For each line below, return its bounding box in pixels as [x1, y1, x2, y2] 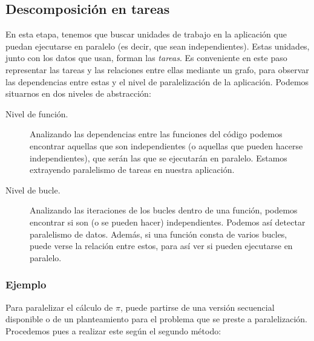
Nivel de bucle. [5, 183, 61, 196]
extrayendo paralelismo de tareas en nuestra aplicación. [30, 163, 235, 176]
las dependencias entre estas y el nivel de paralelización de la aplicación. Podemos [5, 75, 309, 88]
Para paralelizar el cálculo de [5, 300, 113, 313]
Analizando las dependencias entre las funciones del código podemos [30, 128, 283, 140]
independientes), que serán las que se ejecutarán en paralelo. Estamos [30, 151, 287, 164]
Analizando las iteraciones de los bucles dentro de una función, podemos [30, 204, 298, 216]
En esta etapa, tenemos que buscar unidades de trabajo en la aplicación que [5, 28, 287, 41]
